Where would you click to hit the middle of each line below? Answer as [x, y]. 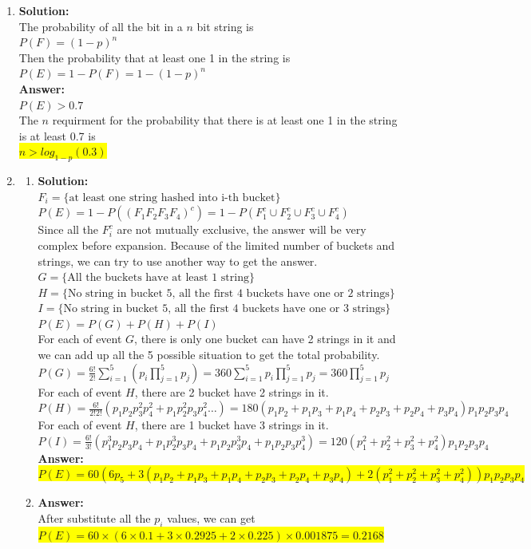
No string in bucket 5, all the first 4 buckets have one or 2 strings [228, 293]
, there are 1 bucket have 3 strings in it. [232, 425]
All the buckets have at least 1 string [158, 278]
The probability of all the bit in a [101, 26]
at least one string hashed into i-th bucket [172, 197]
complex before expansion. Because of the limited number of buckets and [216, 245]
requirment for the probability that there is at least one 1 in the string [225, 120]
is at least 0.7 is [57, 135]
